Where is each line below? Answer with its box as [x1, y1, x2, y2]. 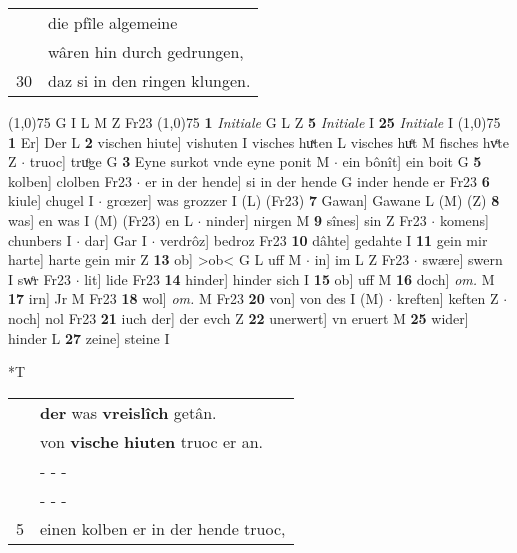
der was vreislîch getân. [40, 400, 217, 424]
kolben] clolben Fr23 [8, 170, 132, 191]
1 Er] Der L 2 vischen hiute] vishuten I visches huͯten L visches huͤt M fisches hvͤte [8, 131, 509, 152]
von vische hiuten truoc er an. [40, 429, 264, 453]
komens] [439, 209, 489, 230]
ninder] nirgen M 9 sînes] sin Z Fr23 [206, 209, 427, 230]
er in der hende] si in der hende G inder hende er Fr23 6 [145, 170, 490, 191]
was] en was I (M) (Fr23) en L [8, 209, 193, 230]
